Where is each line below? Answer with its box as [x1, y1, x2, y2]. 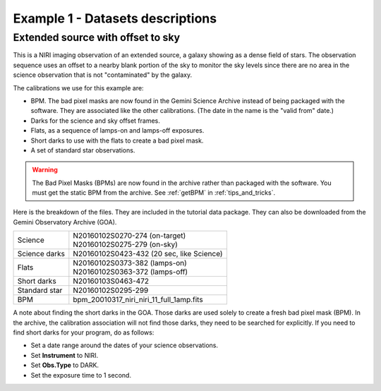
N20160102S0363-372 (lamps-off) [73, 267, 188, 277]
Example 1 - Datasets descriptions [13, 11, 217, 26]
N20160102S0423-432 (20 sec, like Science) [73, 249, 223, 259]
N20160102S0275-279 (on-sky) [73, 240, 178, 250]
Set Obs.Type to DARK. [30, 361, 99, 370]
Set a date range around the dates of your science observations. [30, 341, 219, 349]
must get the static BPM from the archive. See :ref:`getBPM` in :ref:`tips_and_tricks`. [32, 188, 275, 197]
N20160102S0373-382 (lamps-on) [73, 258, 187, 268]
